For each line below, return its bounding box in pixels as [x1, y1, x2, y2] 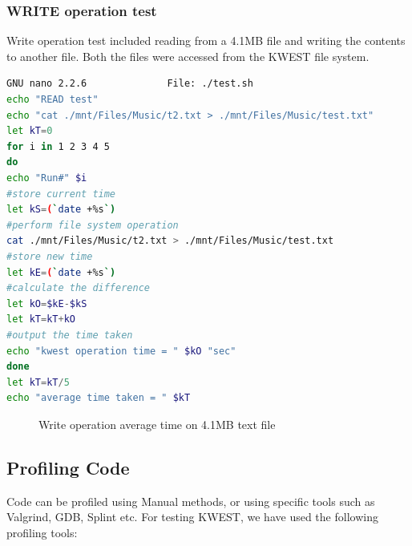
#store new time [6, 250, 93, 262]
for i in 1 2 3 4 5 [6, 140, 110, 152]
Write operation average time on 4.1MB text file [38, 415, 276, 432]
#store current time [6, 188, 116, 200]
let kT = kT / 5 [6, 376, 70, 388]
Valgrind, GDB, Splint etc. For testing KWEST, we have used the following [6, 508, 378, 525]
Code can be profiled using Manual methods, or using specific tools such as [6, 492, 375, 509]
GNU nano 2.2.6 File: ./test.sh [6, 78, 253, 90]
